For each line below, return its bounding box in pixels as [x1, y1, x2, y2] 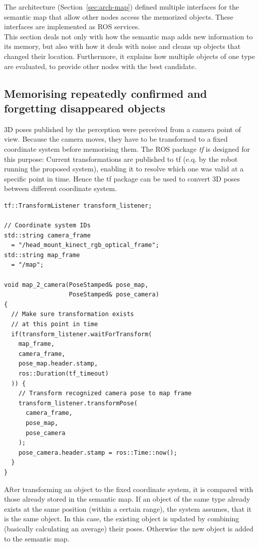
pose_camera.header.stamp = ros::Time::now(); [18, 449, 177, 456]
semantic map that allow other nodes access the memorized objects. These [4, 11, 234, 22]
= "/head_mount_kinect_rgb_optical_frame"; [11, 241, 159, 249]
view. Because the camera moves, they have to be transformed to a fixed [4, 134, 228, 144]
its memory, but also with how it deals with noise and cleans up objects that [4, 41, 241, 51]
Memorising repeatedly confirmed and [4, 85, 207, 101]
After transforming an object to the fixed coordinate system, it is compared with [4, 483, 253, 494]
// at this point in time [11, 321, 98, 328]
